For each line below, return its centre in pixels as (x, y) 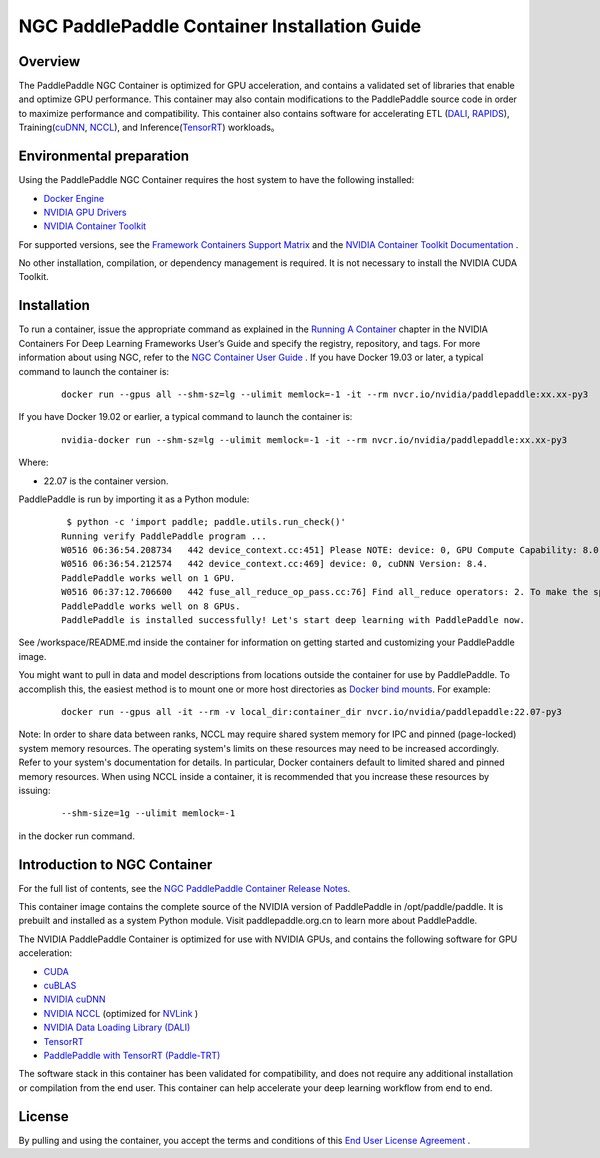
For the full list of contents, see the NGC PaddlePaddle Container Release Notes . (184, 888)
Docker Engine (74, 198)
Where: (33, 462)
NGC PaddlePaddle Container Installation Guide (220, 26)
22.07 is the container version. (106, 481)
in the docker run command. (76, 836)
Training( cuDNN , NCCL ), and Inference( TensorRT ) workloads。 (149, 127)
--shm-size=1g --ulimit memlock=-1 (148, 813)
